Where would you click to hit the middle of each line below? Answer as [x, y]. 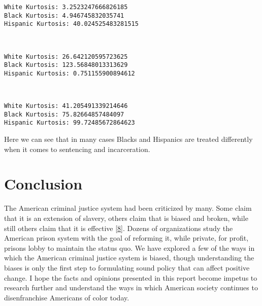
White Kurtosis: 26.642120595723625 [66, 56]
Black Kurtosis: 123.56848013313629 [66, 65]
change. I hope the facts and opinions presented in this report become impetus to [131, 277]
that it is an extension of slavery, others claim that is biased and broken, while [126, 218]
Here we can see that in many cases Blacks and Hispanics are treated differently [128, 139]
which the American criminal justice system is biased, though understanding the [129, 258]
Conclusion [43, 184]
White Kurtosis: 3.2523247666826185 [66, 7]
